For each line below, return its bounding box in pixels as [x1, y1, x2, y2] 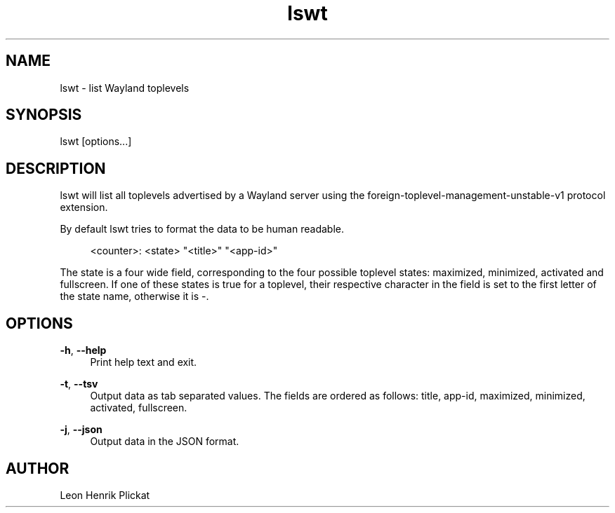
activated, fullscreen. [90, 402, 187, 414]
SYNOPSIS [6, 106, 82, 124]
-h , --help [60, 344, 107, 357]
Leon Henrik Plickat [60, 488, 150, 501]
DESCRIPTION [6, 159, 106, 177]
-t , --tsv [60, 378, 98, 390]
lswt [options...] [60, 135, 132, 148]
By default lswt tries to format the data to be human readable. [60, 223, 344, 235]
